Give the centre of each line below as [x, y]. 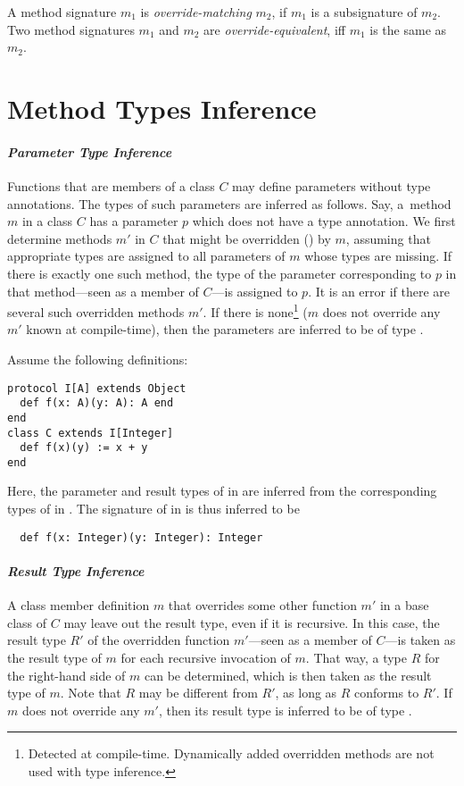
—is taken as [420, 640]
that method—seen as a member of [103, 291]
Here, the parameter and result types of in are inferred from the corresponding [222, 491]
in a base [404, 605]
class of [27, 622]
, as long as [306, 693]
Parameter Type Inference [90, 151]
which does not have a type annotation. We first [324, 221]
